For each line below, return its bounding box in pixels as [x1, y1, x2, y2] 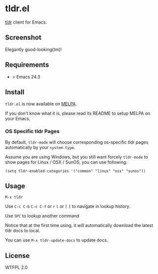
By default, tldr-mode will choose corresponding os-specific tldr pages [5, 139, 149, 145]
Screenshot [5, 33, 42, 42]
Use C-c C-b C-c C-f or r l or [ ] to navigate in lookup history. [5, 203, 131, 209]
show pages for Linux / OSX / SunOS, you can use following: [5, 159, 128, 165]
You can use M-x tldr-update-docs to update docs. [5, 237, 108, 243]
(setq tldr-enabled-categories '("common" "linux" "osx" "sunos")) [5, 168, 146, 173]
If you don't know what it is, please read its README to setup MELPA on [5, 110, 151, 116]
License [5, 251, 30, 260]
